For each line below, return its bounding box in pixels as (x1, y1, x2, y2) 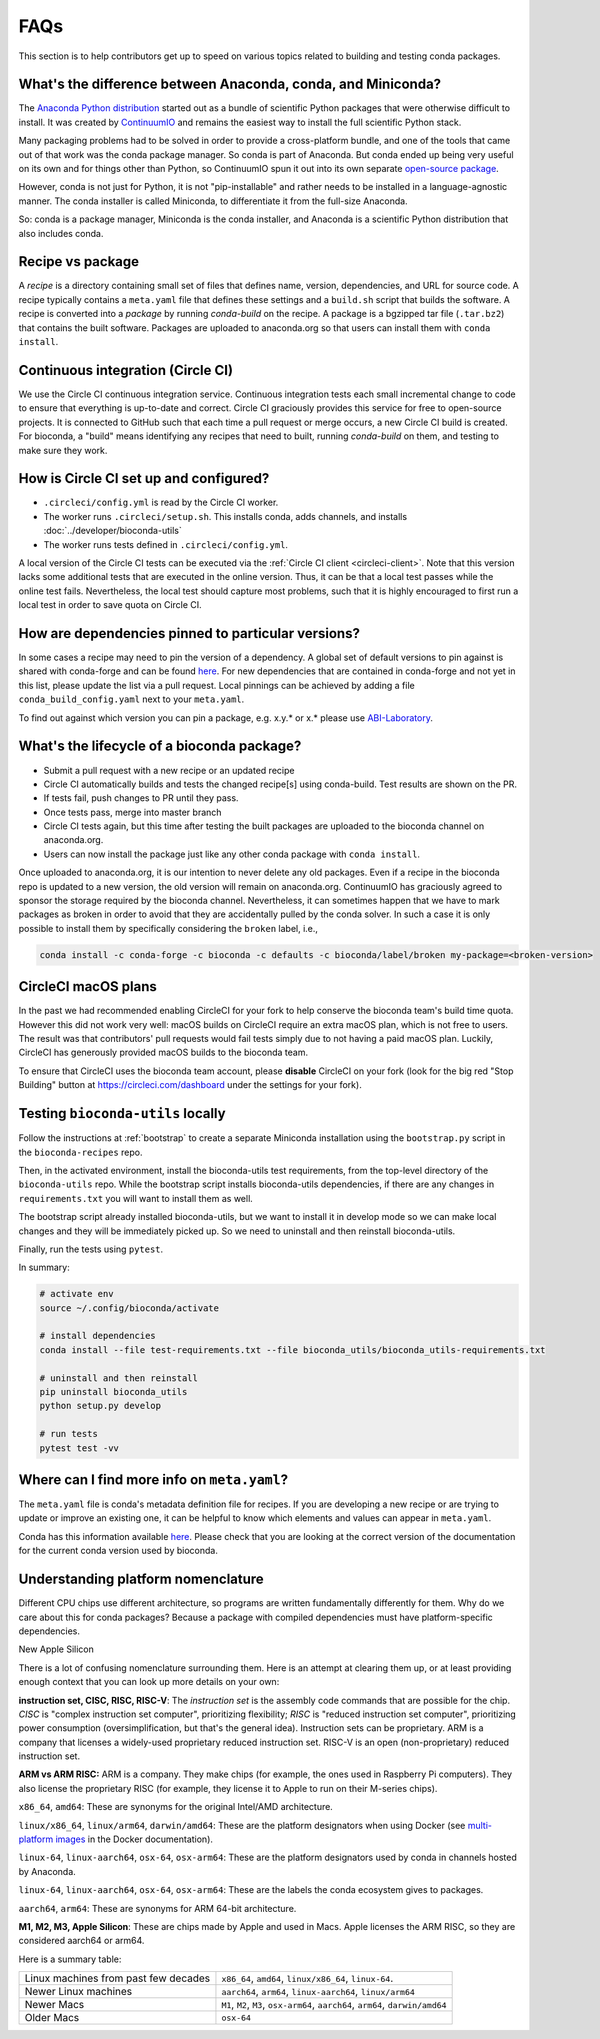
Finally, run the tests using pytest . (18, 1243, 164, 1255)
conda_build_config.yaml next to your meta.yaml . (18, 693, 245, 705)
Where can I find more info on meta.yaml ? (18, 1471, 289, 1488)
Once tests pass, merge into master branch (43, 806, 222, 818)
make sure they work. (18, 444, 108, 456)
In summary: (18, 1261, 70, 1274)
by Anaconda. (18, 1865, 77, 1877)
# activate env (39, 1288, 114, 1300)
